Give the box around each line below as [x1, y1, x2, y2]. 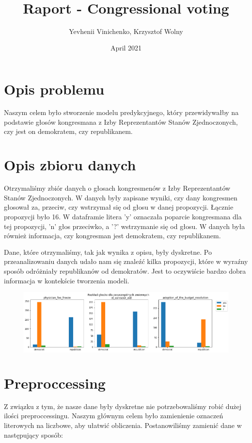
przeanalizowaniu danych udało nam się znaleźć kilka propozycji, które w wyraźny [4, 256, 248, 266]
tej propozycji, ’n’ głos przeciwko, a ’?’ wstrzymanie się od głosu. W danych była [4, 221, 245, 231]
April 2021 [110, 42, 142, 52]
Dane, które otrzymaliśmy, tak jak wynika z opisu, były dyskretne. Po [4, 246, 212, 257]
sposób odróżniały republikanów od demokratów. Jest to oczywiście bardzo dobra [4, 265, 246, 276]
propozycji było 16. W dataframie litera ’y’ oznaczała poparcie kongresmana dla [4, 211, 242, 221]
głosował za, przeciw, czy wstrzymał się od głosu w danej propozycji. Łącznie [4, 202, 234, 212]
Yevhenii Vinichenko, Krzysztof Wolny [69, 26, 183, 36]
